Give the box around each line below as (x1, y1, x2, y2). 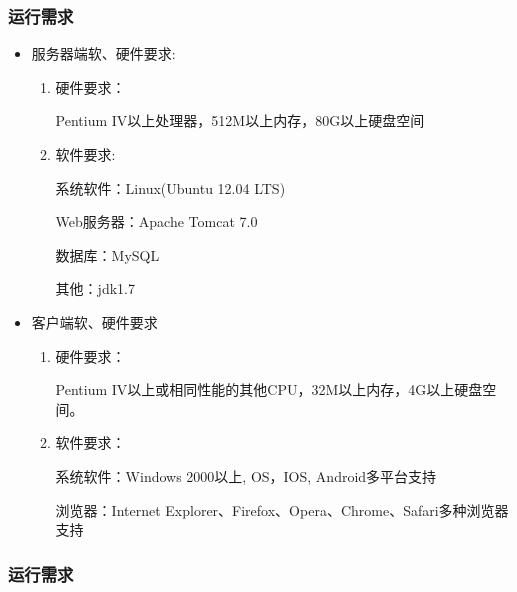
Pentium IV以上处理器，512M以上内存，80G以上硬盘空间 (55, 110, 425, 131)
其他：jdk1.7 (55, 278, 135, 299)
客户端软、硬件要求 (31, 311, 158, 332)
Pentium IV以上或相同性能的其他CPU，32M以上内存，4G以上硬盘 (55, 379, 483, 400)
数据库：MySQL (55, 244, 160, 265)
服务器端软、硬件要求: (31, 43, 176, 64)
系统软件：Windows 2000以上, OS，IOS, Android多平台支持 (55, 465, 437, 486)
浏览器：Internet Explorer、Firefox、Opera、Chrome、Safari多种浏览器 (55, 499, 509, 520)
